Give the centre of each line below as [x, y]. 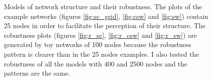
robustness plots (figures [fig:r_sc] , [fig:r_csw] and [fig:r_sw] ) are [100, 35]
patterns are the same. [37, 73]
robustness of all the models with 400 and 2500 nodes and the [96, 63]
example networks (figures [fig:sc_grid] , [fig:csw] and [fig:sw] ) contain [106, 16]
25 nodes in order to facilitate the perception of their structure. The [105, 25]
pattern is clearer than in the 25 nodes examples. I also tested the [101, 54]
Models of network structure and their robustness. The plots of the [103, 6]
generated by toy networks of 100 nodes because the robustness [98, 44]
